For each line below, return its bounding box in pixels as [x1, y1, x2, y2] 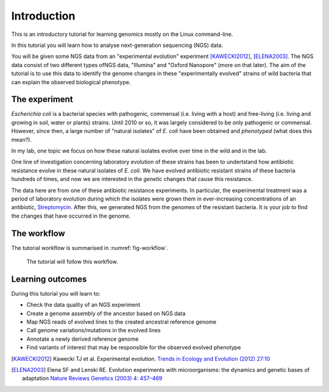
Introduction [11, 9, 76, 23]
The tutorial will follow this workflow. [26, 258, 118, 265]
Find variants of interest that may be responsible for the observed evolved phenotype [26, 344, 241, 351]
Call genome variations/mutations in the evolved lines [26, 327, 161, 334]
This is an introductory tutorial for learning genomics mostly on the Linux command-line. [11, 30, 233, 38]
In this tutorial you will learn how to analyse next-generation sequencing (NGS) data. [11, 41, 224, 49]
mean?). [11, 136, 32, 143]
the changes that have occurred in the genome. [11, 212, 131, 219]
